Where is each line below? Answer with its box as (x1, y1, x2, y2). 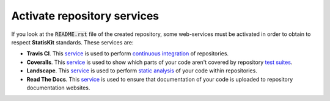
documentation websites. (26, 84, 90, 91)
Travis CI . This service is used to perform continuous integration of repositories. (26, 50, 229, 57)
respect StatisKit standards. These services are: (11, 38, 134, 46)
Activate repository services (11, 9, 159, 23)
